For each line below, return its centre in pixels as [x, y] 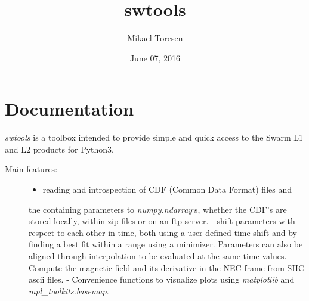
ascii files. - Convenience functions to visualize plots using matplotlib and [162, 279]
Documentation [69, 109]
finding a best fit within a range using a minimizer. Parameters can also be [166, 244]
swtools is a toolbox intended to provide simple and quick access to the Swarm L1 [154, 137]
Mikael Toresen [155, 38]
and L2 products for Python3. [59, 149]
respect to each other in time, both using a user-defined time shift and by [163, 232]
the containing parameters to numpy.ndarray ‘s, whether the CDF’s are [158, 209]
